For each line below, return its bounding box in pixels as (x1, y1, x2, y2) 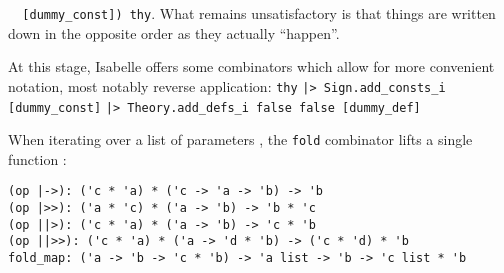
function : (8, 148, 67, 169)
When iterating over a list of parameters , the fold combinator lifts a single (8, 129, 473, 150)
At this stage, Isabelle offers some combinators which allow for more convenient (8, 56, 495, 77)
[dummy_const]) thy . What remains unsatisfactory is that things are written (22, 3, 496, 23)
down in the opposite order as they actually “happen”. (8, 22, 340, 43)
